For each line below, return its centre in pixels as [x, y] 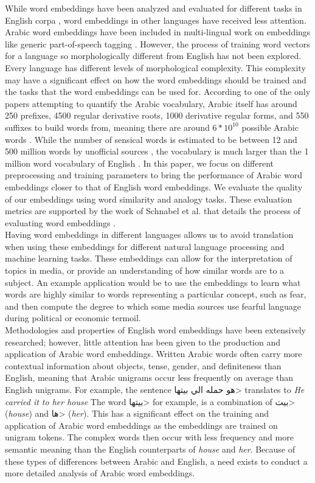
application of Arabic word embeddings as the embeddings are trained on [141, 425]
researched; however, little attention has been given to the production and [143, 342]
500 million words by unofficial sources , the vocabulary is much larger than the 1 [157, 151]
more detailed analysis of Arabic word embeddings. [100, 473]
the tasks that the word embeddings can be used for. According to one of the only [158, 92]
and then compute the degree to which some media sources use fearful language [153, 306]
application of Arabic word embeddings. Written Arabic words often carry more [154, 354]
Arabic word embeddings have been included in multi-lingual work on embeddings [158, 32]
